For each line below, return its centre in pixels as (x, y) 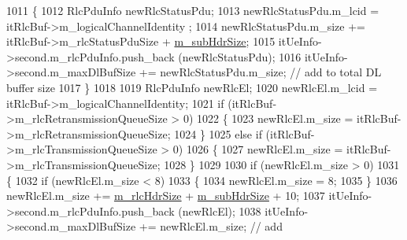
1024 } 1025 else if (218, 133)
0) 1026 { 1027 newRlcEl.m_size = (258, 149)
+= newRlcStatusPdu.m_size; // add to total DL (260, 72)
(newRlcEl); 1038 (220, 210)
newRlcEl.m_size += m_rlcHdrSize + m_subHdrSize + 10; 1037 (166, 196)
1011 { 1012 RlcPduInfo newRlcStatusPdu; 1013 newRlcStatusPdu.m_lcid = (193, 10)
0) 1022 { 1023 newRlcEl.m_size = (268, 118)
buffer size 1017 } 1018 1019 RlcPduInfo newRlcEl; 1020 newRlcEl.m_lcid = (192, 87)
